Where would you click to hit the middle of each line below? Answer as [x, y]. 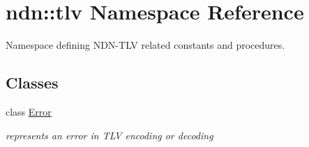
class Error [29, 111]
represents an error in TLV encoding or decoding [110, 135]
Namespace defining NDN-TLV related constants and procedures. [145, 45]
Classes [32, 83]
